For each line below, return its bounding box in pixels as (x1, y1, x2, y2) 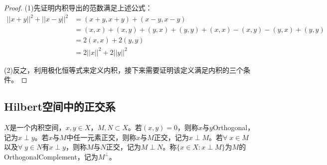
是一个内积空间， (9, 122, 66, 133)
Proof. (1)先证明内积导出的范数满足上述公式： (4, 2, 153, 12)
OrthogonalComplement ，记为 (4, 151, 98, 162)
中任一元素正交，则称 (66, 132, 137, 142)
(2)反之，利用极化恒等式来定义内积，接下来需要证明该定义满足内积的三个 (4, 64, 243, 75)
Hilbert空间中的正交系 (4, 99, 116, 114)
